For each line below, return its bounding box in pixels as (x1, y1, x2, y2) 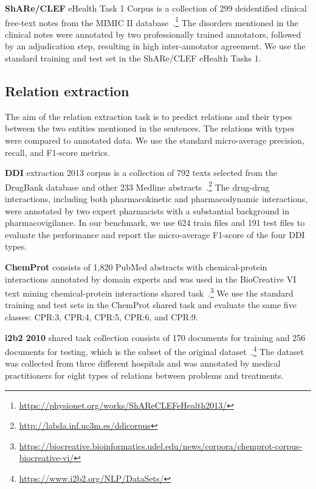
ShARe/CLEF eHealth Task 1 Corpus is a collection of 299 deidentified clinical (5, 2, 307, 14)
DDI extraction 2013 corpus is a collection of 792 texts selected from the (5, 166, 278, 179)
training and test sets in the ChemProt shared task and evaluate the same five (5, 298, 297, 311)
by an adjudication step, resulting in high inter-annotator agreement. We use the (5, 40, 306, 52)
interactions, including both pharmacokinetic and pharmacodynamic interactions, (5, 192, 308, 205)
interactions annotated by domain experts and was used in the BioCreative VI (5, 272, 297, 285)
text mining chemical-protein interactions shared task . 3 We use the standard (5, 285, 294, 299)
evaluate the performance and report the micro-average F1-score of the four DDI (5, 228, 305, 241)
